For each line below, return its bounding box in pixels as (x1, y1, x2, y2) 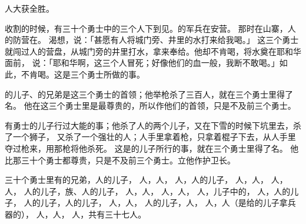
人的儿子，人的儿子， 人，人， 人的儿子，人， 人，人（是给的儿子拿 (24, 196, 288, 209)
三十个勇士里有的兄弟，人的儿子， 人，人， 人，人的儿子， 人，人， (5, 173, 268, 186)
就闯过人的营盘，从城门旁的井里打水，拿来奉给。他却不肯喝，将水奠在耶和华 (5, 45, 301, 57)
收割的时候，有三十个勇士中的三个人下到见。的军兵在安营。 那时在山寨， (5, 22, 288, 34)
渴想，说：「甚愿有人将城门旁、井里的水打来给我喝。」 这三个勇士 (48, 34, 299, 46)
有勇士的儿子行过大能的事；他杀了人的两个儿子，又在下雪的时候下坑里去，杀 (5, 119, 301, 131)
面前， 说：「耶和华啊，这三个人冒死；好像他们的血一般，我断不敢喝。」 (5, 56, 280, 69)
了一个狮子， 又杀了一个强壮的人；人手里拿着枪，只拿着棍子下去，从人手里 (5, 131, 296, 143)
